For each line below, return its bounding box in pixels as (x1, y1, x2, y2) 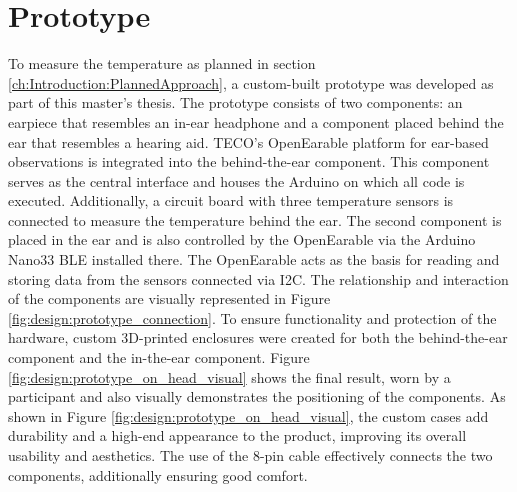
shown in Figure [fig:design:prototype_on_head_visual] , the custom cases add (8, 405, 489, 426)
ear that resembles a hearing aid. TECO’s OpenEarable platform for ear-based (8, 131, 489, 152)
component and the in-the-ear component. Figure (8, 347, 310, 368)
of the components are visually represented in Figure (8, 288, 331, 309)
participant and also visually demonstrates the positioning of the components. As (8, 386, 506, 407)
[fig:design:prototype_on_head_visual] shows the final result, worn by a (8, 366, 451, 387)
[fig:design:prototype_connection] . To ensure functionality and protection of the (8, 307, 497, 328)
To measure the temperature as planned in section (8, 53, 316, 74)
